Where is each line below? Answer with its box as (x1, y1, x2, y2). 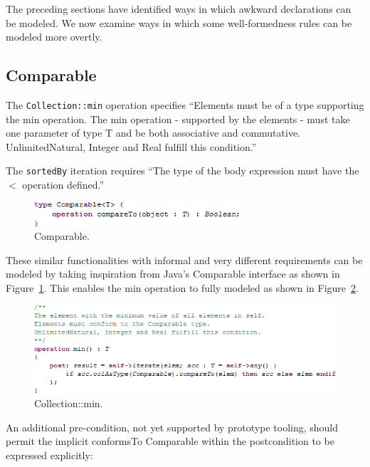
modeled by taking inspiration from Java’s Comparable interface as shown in (6, 266, 340, 281)
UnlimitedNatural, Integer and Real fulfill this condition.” (6, 139, 257, 154)
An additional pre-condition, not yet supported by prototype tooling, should (6, 419, 339, 434)
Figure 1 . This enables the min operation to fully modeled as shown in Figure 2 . (6, 280, 359, 295)
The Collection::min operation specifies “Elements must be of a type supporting (6, 97, 364, 112)
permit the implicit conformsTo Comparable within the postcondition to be (6, 434, 334, 448)
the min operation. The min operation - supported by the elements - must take (6, 111, 350, 126)
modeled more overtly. (6, 29, 102, 44)
